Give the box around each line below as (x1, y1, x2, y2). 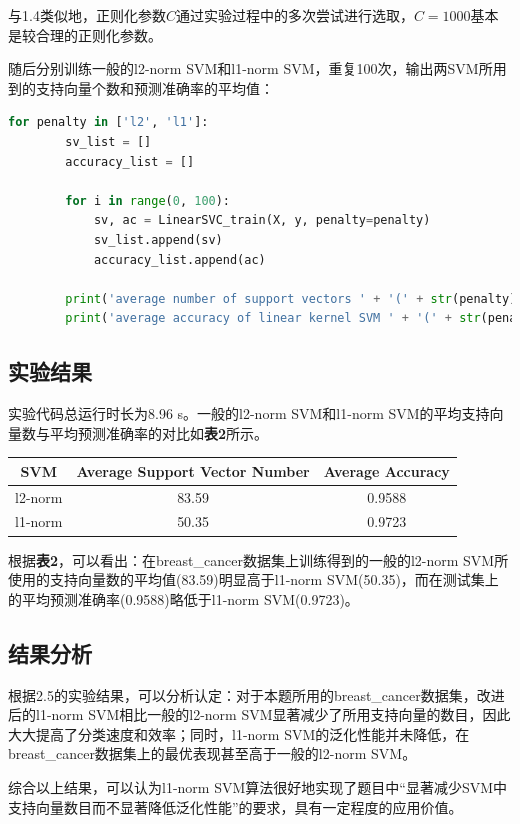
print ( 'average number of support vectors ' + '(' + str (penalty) (65, 291, 517, 306)
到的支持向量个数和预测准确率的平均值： (8, 77, 274, 98)
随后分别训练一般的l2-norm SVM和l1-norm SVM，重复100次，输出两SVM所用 (8, 58, 507, 79)
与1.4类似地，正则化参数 (8, 5, 166, 25)
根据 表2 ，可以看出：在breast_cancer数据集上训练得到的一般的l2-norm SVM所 (8, 549, 509, 570)
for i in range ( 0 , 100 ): (65, 193, 231, 208)
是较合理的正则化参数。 (8, 24, 162, 45)
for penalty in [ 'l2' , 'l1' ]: (8, 115, 209, 130)
